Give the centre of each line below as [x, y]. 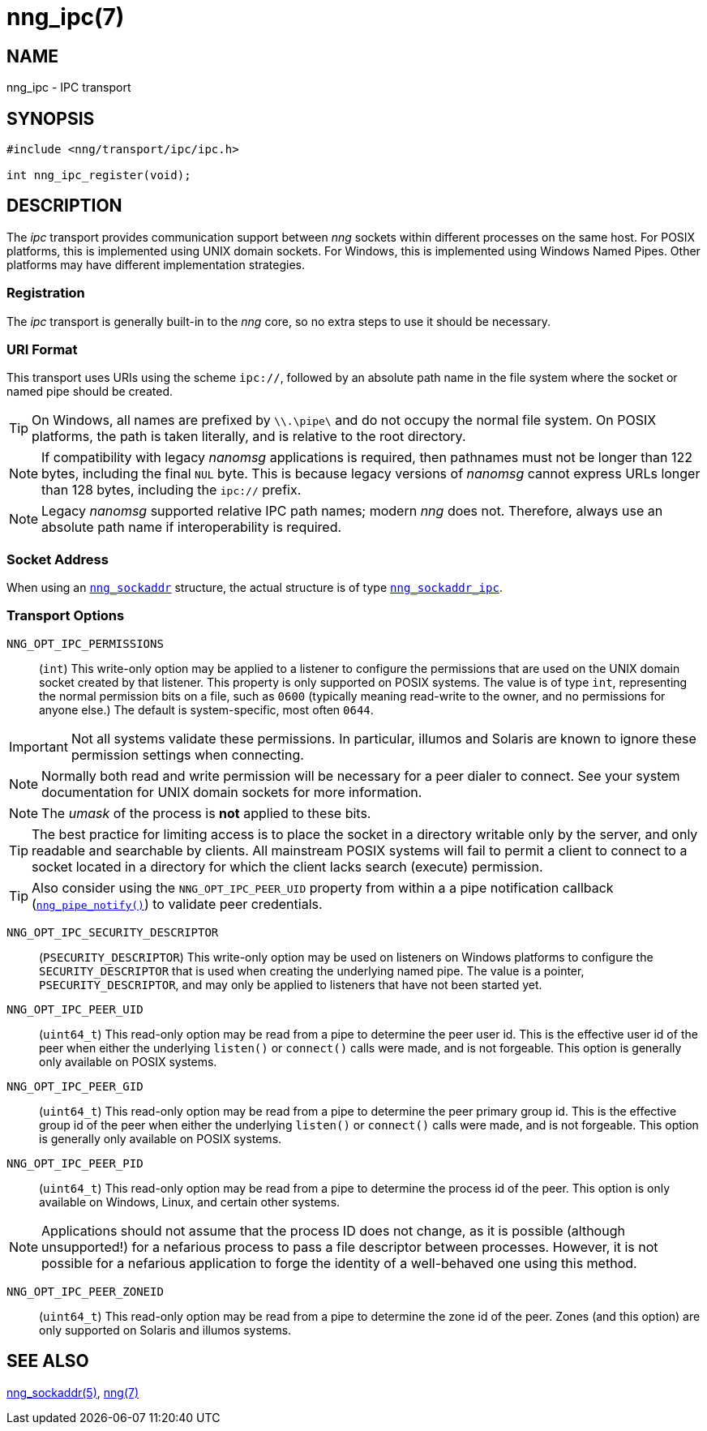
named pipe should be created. [90, 392]
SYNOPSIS [51, 118]
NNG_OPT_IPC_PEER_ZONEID [85, 1291]
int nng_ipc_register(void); [99, 176]
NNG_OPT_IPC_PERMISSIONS [85, 643]
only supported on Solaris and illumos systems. [165, 1330]
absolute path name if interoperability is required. [192, 527]
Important [39, 746]
